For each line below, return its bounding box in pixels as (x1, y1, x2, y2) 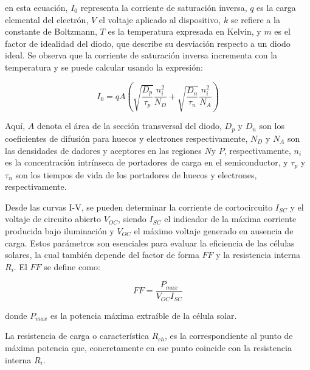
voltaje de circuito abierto (5, 212, 101, 225)
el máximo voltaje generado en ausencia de (134, 224, 294, 237)
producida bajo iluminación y (5, 224, 114, 237)
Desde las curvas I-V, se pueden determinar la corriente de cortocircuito (5, 200, 273, 213)
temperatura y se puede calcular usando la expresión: (5, 60, 203, 73)
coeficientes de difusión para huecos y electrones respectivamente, (5, 131, 248, 144)
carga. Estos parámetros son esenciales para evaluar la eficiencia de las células (5, 236, 295, 249)
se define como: (44, 260, 100, 273)
